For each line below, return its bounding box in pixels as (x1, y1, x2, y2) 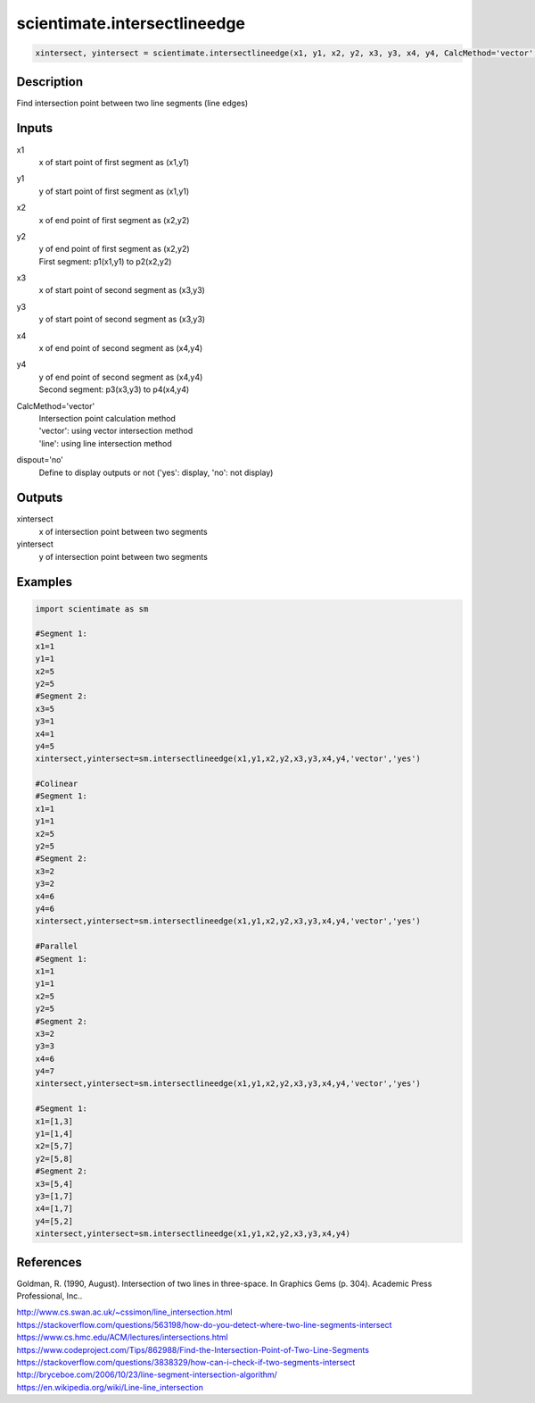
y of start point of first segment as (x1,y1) (38, 186, 190, 196)
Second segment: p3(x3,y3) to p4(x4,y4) (38, 384, 190, 395)
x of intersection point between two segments (38, 526, 209, 537)
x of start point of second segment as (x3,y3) (38, 285, 205, 296)
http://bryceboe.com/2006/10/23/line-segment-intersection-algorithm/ (16, 1369, 278, 1380)
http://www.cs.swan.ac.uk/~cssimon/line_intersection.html (16, 1307, 233, 1317)
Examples (16, 574, 73, 589)
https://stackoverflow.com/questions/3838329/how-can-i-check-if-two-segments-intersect (16, 1357, 356, 1367)
